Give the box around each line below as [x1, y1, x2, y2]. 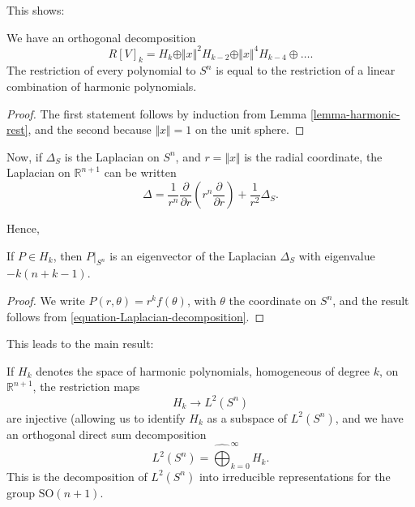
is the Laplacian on [64, 148, 160, 165]
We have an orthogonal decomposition [6, 28, 196, 45]
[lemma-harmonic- [310, 105, 400, 122]
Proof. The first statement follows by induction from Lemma [6, 105, 307, 122]
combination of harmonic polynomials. [6, 78, 197, 95]
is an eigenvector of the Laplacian [109, 247, 276, 264]
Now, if [6, 148, 42, 165]
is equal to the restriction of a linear [216, 62, 396, 79]
